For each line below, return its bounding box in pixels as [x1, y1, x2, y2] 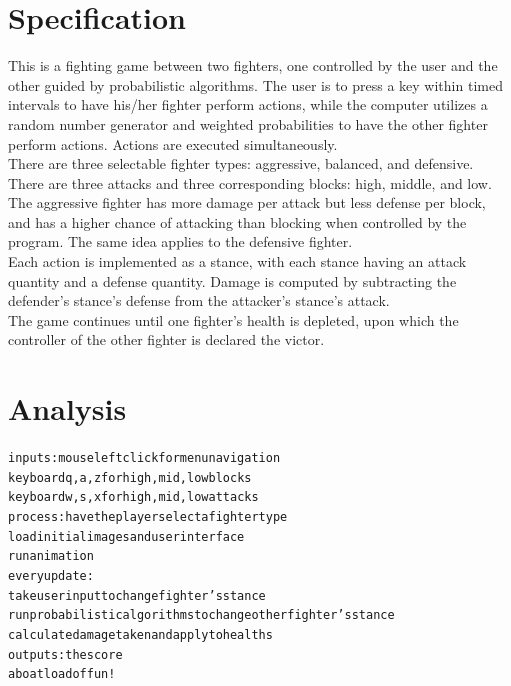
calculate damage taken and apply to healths [8, 628, 273, 643]
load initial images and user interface [8, 529, 245, 544]
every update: [8, 569, 94, 584]
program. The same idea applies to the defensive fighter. [8, 231, 353, 252]
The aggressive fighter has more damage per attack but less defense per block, [8, 192, 486, 213]
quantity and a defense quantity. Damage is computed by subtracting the [8, 270, 457, 291]
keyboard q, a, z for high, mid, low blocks [8, 470, 252, 485]
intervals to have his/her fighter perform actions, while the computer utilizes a [8, 94, 488, 115]
